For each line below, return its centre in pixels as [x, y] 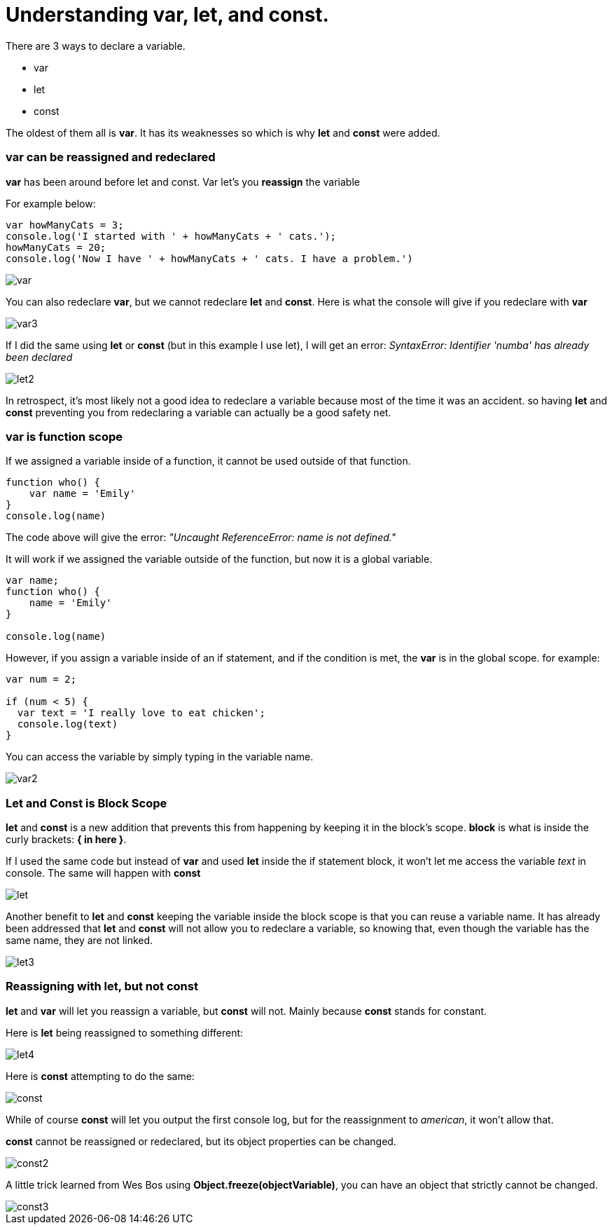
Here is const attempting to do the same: [100, 1076]
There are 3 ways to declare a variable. [96, 46]
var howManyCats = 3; [65, 225]
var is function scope [64, 436]
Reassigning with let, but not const [102, 986]
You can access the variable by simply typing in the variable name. [160, 757]
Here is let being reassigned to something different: [125, 1032]
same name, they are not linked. [79, 940]
